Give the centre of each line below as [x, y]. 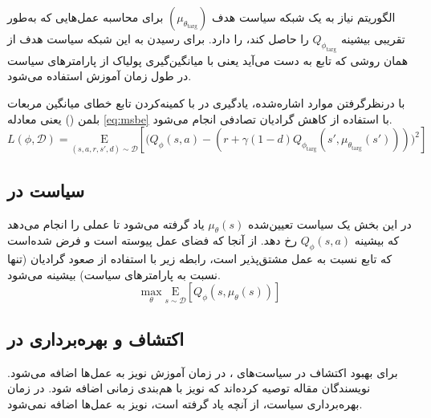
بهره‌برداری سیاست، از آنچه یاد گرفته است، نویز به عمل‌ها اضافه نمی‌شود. [185, 403]
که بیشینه [377, 240]
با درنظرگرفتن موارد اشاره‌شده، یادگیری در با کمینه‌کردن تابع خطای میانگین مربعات [206, 102]
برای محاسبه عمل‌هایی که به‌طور [85, 17]
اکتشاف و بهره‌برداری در [96, 338]
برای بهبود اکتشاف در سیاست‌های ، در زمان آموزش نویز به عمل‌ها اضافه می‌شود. [203, 372]
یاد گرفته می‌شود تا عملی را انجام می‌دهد [106, 223]
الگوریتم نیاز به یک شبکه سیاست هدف [304, 17]
